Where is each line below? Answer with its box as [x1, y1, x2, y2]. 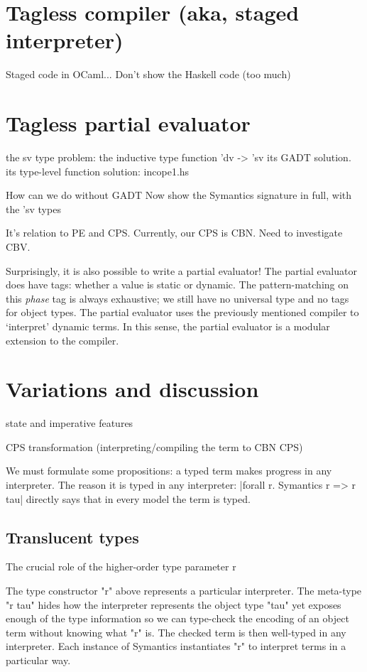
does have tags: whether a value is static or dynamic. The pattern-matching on [6, 277, 349, 292]
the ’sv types [6, 201, 61, 216]
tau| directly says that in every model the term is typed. [6, 491, 251, 506]
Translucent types [6, 526, 139, 548]
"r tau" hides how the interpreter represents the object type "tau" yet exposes [6, 597, 341, 612]
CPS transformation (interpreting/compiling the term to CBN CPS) [6, 439, 303, 454]
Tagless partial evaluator [6, 109, 251, 138]
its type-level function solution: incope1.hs [6, 163, 190, 178]
